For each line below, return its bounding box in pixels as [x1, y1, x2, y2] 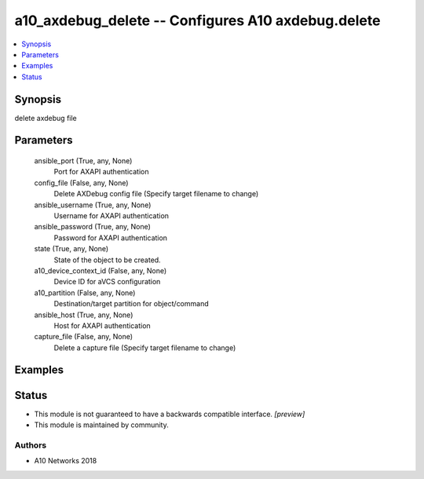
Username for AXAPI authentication [53, 210, 169, 220]
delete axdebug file [14, 113, 78, 122]
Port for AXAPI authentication [53, 167, 149, 177]
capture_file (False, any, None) [34, 332, 133, 342]
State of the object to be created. [53, 255, 161, 265]
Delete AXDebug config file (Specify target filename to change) [53, 189, 259, 199]
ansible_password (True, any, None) [34, 222, 151, 232]
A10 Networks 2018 [34, 456, 97, 466]
